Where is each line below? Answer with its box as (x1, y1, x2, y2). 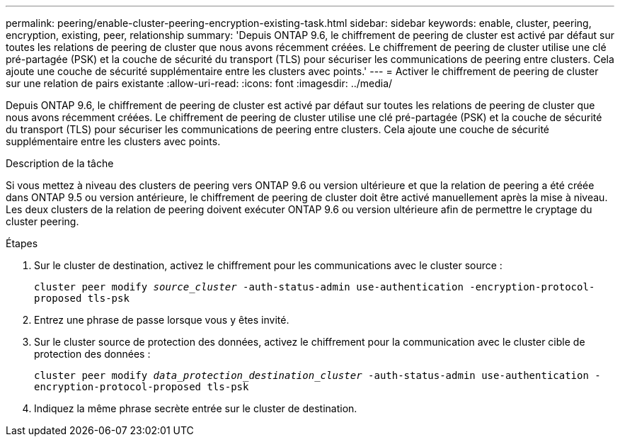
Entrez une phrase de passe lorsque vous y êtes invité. (34, 314, 289, 326)
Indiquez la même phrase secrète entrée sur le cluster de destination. (34, 402, 357, 414)
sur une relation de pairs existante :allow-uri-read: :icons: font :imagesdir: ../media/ (6, 77, 393, 89)
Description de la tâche (6, 157, 114, 169)
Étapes (6, 237, 38, 249)
